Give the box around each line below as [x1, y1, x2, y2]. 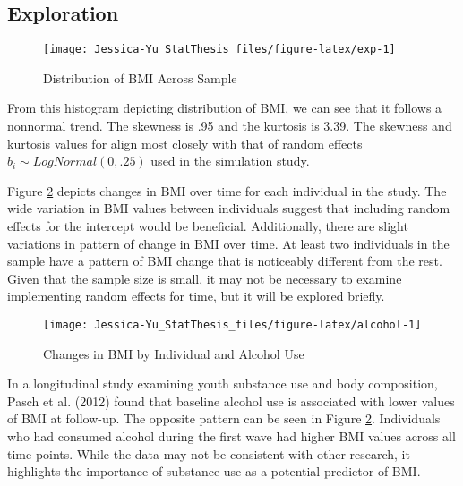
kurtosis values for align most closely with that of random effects [7, 133, 363, 152]
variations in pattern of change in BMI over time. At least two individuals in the [7, 234, 450, 252]
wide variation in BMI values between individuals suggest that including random [7, 199, 450, 217]
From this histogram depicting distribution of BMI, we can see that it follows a [7, 98, 442, 117]
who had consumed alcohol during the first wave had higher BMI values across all [7, 427, 456, 446]
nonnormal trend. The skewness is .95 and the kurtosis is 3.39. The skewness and [7, 116, 452, 135]
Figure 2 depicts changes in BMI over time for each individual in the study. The [7, 181, 447, 200]
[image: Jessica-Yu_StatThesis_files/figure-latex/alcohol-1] [43, 318, 422, 331]
